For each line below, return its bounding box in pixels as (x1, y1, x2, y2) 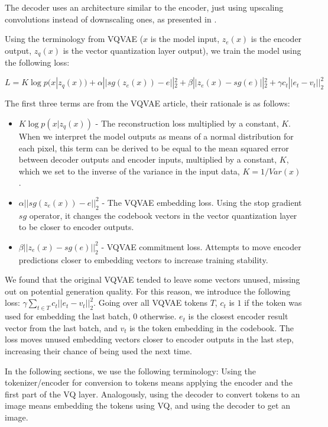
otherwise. (139, 310, 177, 322)
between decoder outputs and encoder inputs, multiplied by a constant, (18, 153, 277, 166)
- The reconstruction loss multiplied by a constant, (95, 117, 279, 129)
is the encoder (251, 33, 302, 45)
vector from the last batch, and (5, 321, 118, 334)
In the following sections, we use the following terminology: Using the (5, 364, 256, 377)
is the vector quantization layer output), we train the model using (63, 44, 301, 56)
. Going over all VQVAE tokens (93, 296, 207, 309)
